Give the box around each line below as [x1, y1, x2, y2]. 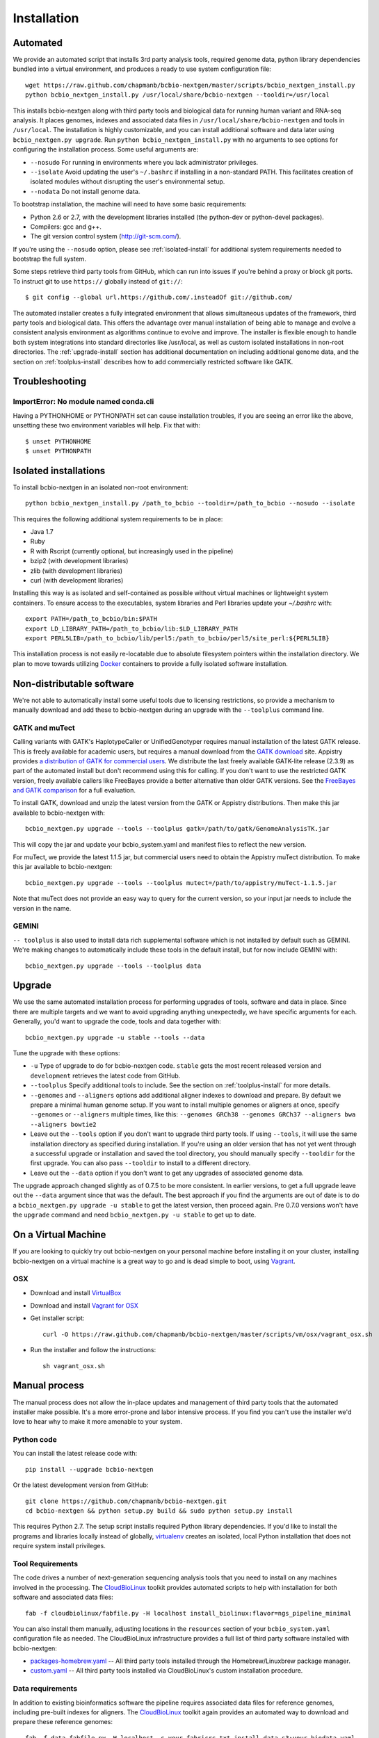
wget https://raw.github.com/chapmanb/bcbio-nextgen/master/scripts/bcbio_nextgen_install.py [25, 81, 355, 89]
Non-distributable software [13, 678, 135, 690]
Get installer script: [30, 1314, 85, 1322]
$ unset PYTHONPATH [25, 447, 92, 455]
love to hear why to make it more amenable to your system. [13, 1418, 183, 1426]
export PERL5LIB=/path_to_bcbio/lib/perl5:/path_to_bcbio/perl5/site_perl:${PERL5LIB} [25, 634, 330, 642]
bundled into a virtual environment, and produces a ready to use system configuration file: [13, 65, 271, 73]
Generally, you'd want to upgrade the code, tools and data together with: [13, 1017, 222, 1025]
